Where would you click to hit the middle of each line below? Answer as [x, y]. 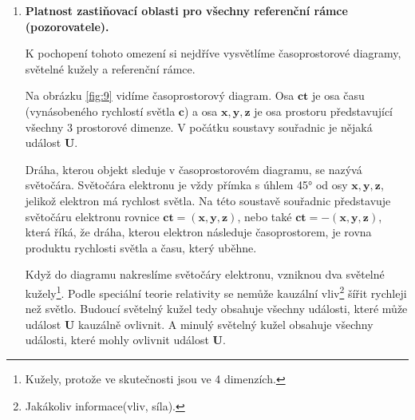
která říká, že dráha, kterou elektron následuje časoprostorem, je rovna [198, 232]
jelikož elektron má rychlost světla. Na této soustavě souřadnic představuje [208, 200]
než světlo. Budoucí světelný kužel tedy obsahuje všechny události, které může [216, 309]
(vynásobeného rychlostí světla [100, 111]
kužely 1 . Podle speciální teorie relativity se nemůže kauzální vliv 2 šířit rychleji [216, 291]
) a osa [201, 111]
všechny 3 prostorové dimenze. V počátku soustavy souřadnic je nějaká [199, 127]
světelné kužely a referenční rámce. [110, 68]
